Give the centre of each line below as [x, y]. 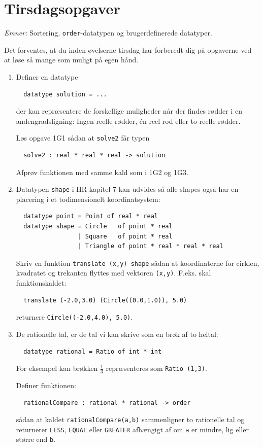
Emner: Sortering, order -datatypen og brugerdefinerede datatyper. [108, 33]
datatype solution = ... [65, 94]
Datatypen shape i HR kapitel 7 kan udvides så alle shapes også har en [127, 189]
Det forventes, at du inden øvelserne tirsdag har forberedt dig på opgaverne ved [128, 49]
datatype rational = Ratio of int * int [93, 351]
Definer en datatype [47, 76]
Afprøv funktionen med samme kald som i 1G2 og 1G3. [102, 172]
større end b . [36, 439]
